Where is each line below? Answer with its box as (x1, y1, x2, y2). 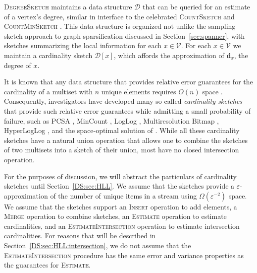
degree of (4, 60, 31, 70)
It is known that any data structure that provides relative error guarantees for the (4, 76, 253, 87)
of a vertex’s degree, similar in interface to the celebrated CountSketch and (4, 11, 235, 21)
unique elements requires (101, 86, 176, 96)
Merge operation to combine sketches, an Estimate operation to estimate (4, 211, 227, 221)
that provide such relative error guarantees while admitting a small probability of (4, 105, 251, 116)
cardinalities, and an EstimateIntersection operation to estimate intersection (4, 220, 240, 231)
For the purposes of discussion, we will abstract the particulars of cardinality (4, 171, 237, 181)
